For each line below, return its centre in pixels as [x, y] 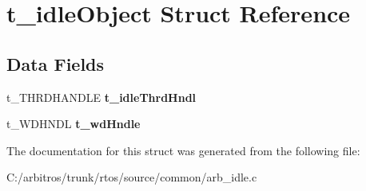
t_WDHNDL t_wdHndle [74, 124]
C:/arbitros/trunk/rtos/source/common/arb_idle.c [132, 177]
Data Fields [56, 63]
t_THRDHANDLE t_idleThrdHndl [101, 97]
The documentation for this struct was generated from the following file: [183, 150]
